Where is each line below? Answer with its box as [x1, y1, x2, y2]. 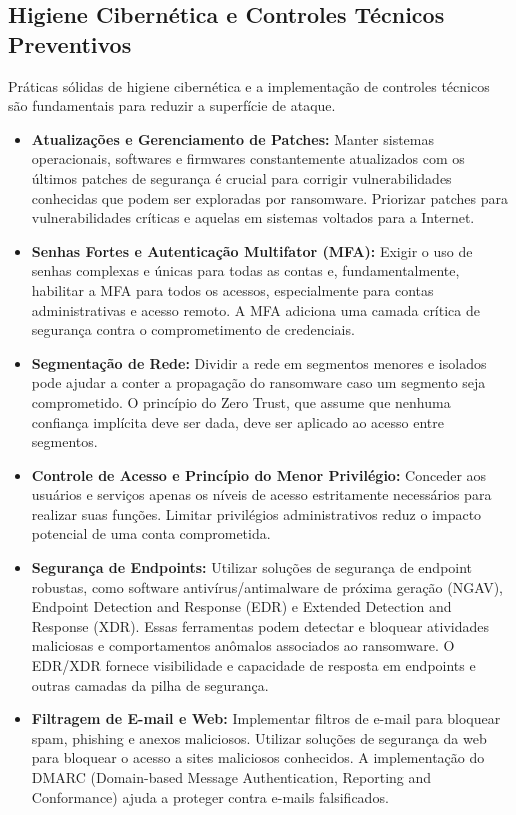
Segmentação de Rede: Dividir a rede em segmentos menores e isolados [31, 352, 487, 373]
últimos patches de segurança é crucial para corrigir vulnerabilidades [31, 167, 452, 188]
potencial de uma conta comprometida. [31, 523, 271, 544]
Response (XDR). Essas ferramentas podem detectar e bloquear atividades [31, 615, 490, 636]
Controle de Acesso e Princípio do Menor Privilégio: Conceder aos [31, 464, 487, 485]
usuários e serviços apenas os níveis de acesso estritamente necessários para [31, 484, 492, 505]
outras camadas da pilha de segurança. [31, 674, 269, 695]
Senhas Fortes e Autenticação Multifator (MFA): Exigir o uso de [31, 240, 473, 261]
